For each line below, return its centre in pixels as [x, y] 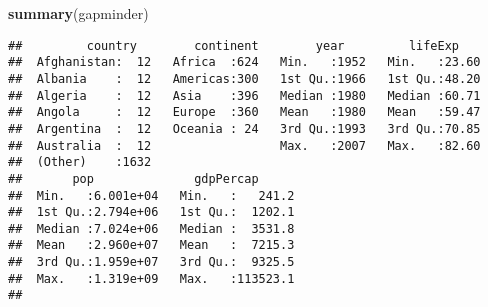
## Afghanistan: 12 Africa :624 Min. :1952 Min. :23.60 [244, 62]
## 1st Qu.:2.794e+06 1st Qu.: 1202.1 [151, 212]
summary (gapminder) [78, 13]
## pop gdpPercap [133, 178]
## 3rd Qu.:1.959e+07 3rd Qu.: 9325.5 [151, 262]
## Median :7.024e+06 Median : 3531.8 [151, 228]
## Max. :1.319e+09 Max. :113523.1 [151, 278]
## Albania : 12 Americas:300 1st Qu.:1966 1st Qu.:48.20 [244, 78]
